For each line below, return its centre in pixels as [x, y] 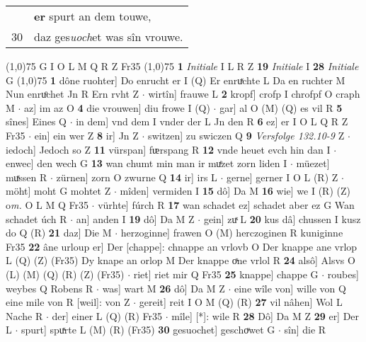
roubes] [343, 274]
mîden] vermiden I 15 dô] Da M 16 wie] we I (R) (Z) [235, 191]
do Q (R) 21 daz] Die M [59, 233]
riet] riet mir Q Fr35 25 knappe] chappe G [226, 274]
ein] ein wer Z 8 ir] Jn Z [86, 135]
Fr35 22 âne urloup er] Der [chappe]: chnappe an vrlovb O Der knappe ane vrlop [182, 246]
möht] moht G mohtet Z [58, 191]
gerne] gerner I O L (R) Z [282, 177]
